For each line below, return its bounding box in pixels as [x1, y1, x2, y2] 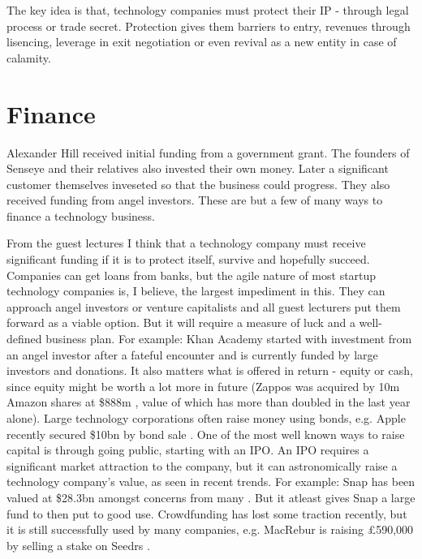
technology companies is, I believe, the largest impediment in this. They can [6, 282, 385, 299]
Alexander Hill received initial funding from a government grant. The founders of [6, 144, 410, 161]
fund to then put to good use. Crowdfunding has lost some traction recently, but [6, 505, 407, 522]
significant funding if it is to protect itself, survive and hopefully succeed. [6, 251, 370, 268]
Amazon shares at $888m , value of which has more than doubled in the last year [6, 393, 411, 411]
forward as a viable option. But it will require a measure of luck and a [6, 314, 355, 331]
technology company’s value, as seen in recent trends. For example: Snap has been [6, 473, 416, 490]
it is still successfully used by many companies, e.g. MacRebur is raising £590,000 [6, 521, 414, 538]
